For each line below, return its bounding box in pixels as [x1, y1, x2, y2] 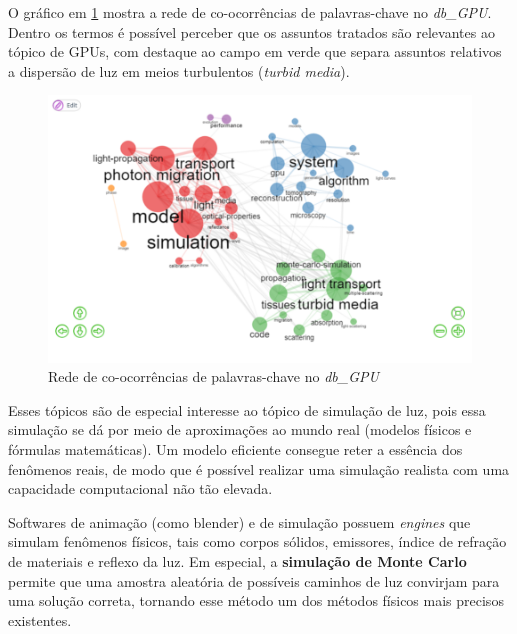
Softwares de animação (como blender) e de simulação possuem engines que [8, 511, 471, 532]
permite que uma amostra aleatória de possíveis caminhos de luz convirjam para [8, 570, 500, 591]
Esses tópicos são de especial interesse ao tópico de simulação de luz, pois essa [8, 399, 486, 420]
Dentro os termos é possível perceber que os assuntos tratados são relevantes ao [8, 21, 495, 42]
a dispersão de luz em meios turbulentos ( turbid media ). [8, 60, 350, 81]
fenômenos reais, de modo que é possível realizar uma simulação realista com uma [8, 458, 510, 479]
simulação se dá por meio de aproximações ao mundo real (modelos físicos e [8, 419, 472, 440]
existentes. [8, 609, 72, 630]
